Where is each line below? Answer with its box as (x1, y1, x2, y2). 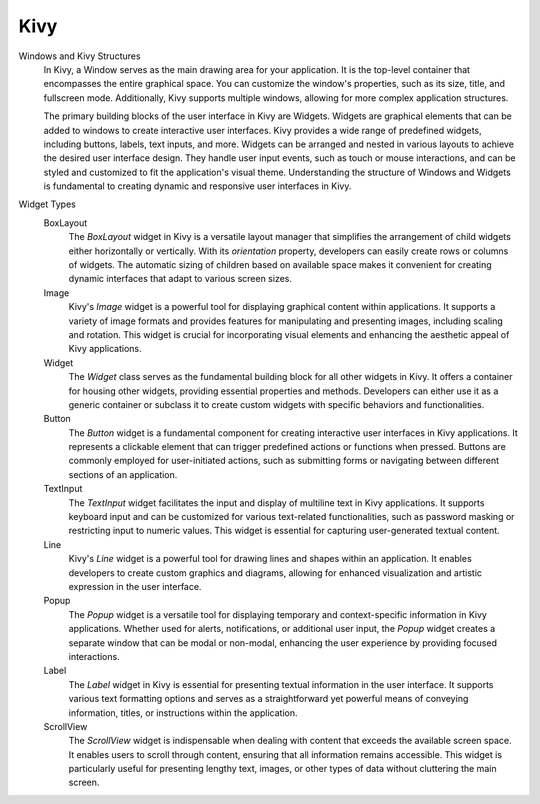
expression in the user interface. (68, 581, 202, 592)
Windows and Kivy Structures (18, 50, 141, 62)
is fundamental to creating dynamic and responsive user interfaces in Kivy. (43, 180, 352, 192)
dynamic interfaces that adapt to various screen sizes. (68, 273, 293, 285)
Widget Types (18, 198, 77, 210)
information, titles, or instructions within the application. (68, 706, 298, 719)
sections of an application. (68, 468, 178, 480)
